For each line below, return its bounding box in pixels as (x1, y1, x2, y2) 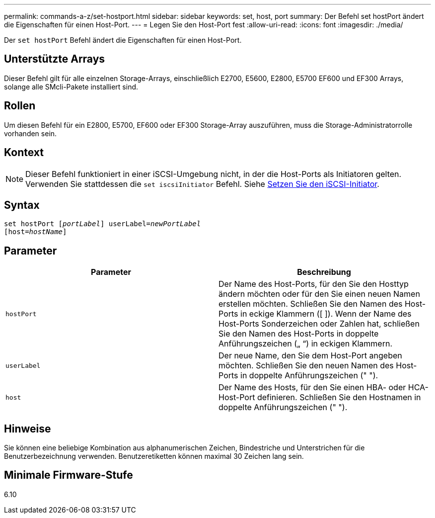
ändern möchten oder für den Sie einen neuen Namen (218, 289, 420, 299)
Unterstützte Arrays (4, 53, 105, 66)
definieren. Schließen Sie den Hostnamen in (257, 392, 421, 403)
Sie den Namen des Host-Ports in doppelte (218, 329, 379, 339)
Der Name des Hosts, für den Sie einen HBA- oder (218, 382, 406, 393)
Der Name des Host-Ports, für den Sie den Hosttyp (218, 279, 409, 289)
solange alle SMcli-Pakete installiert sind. (4, 82, 139, 91)
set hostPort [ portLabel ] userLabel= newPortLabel (4, 220, 201, 228)
